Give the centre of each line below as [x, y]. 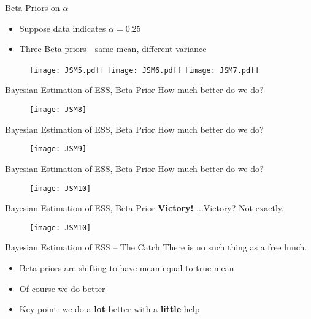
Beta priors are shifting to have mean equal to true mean [127, 268]
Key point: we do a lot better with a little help [109, 309]
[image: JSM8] [58, 110]
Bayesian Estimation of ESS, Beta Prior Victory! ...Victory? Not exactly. [144, 208]
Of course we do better [62, 288]
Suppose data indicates [63, 28]
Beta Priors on [33, 7]
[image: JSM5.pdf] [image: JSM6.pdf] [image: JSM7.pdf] [144, 70]
